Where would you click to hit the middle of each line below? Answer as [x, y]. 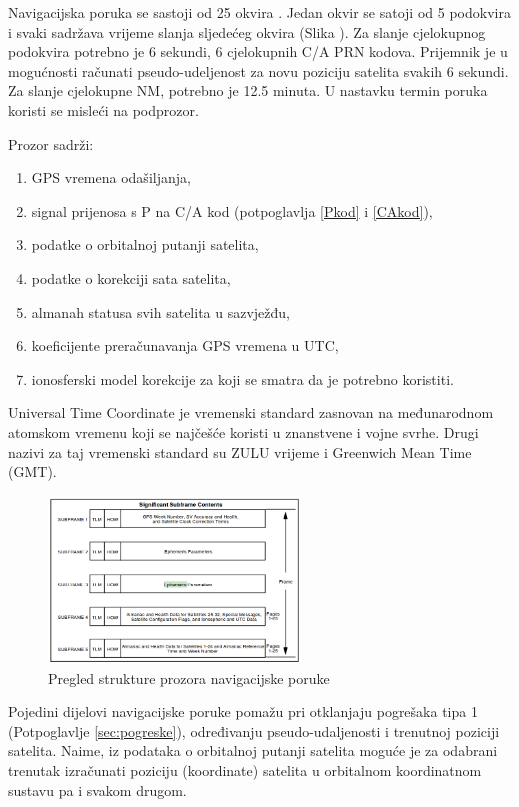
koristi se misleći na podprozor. [103, 109]
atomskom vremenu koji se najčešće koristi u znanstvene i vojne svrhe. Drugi [243, 431]
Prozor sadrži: [51, 143]
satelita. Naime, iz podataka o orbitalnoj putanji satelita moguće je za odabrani [253, 750]
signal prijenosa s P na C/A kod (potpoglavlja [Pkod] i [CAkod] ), [232, 210]
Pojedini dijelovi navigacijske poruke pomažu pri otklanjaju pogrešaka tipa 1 [243, 711]
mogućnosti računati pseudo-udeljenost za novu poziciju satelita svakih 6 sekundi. [258, 70]
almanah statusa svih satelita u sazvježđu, [161, 311]
